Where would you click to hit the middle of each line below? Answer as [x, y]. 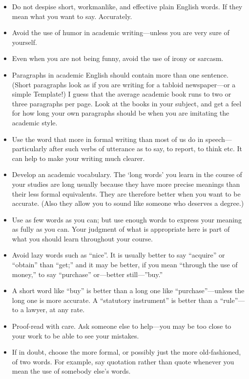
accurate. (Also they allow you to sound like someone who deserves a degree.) [128, 203]
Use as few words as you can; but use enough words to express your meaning [127, 219]
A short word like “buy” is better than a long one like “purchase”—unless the [128, 290]
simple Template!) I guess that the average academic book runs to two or [122, 94]
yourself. [24, 42]
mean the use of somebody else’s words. [71, 371]
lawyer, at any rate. [55, 309]
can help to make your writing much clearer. [78, 158]
